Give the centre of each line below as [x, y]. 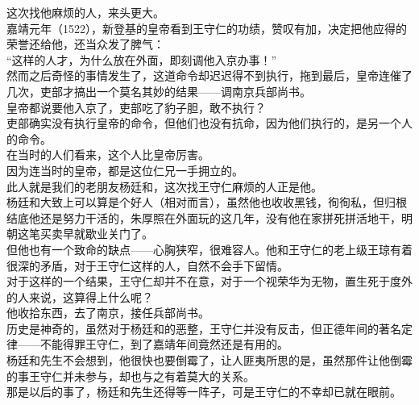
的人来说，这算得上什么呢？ [80, 296]
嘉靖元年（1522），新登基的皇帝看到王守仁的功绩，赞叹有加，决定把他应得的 [207, 28]
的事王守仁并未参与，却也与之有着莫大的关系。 [131, 376]
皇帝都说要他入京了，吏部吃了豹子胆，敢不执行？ [136, 107]
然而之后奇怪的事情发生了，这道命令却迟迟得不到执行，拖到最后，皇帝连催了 [209, 75]
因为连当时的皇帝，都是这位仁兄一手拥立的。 [125, 170]
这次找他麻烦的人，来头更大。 [85, 12]
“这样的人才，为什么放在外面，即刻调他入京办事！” [142, 59]
